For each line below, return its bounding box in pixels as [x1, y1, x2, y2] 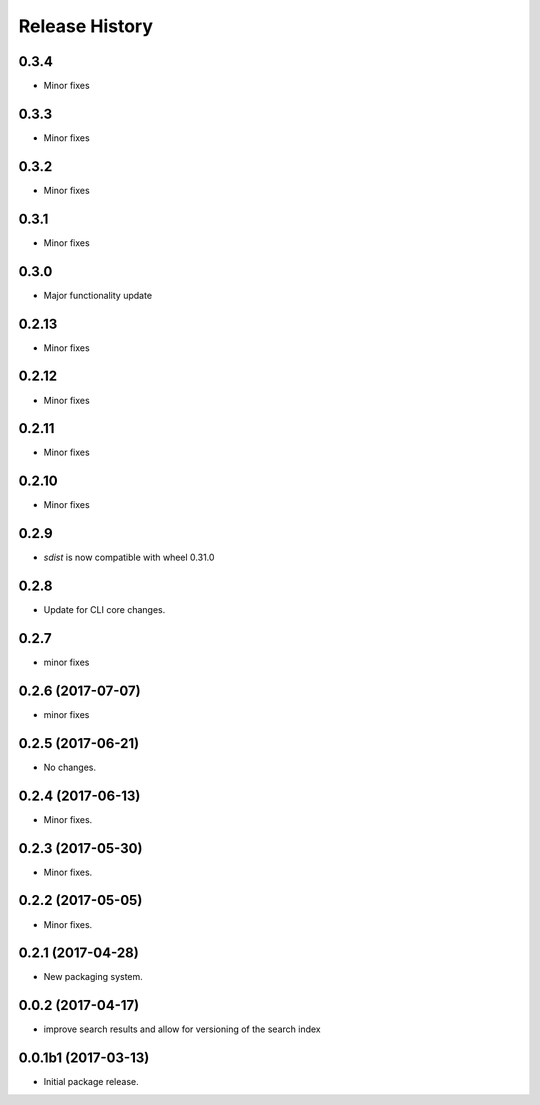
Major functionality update [43, 289, 153, 301]
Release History [18, 15, 154, 37]
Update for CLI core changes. [43, 604, 166, 616]
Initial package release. [43, 1076, 139, 1088]
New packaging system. [43, 971, 144, 983]
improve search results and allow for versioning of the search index [43, 1023, 321, 1035]
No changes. [43, 761, 97, 773]
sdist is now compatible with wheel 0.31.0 [43, 551, 215, 564]
